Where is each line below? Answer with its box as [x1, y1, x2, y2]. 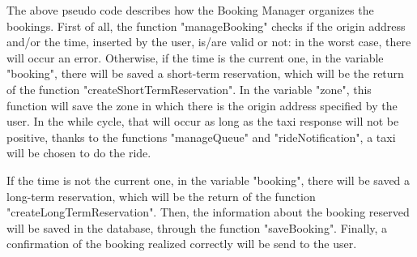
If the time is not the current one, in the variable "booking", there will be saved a [6, 171, 411, 188]
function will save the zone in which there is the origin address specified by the [6, 96, 398, 114]
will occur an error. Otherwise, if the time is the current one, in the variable [6, 49, 384, 66]
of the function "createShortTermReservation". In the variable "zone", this [6, 80, 372, 97]
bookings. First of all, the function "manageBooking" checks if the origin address [6, 17, 406, 34]
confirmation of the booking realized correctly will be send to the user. [6, 235, 357, 252]
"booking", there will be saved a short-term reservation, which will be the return [6, 65, 404, 82]
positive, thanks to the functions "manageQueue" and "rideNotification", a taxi [6, 128, 396, 145]
